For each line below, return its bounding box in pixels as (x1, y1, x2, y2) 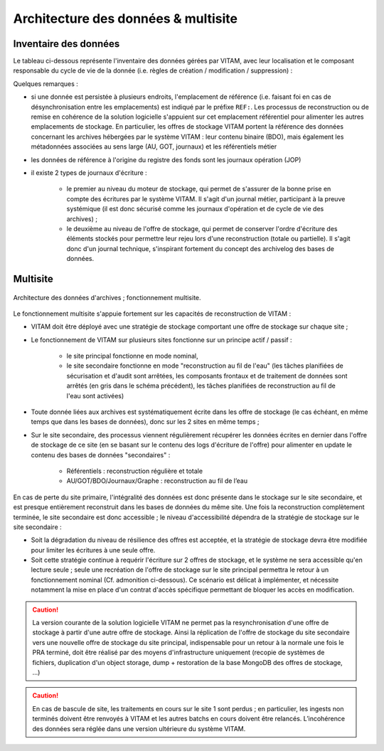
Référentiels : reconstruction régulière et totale (66, 467, 203, 475)
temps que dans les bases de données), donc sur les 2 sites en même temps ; (31, 417, 260, 426)
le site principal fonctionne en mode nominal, (66, 352, 198, 361)
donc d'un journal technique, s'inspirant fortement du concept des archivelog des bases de (66, 244, 334, 252)
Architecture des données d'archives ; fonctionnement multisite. (13, 293, 202, 302)
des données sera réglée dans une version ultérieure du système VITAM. (32, 724, 246, 733)
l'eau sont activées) (66, 391, 124, 400)
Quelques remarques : (13, 79, 78, 88)
